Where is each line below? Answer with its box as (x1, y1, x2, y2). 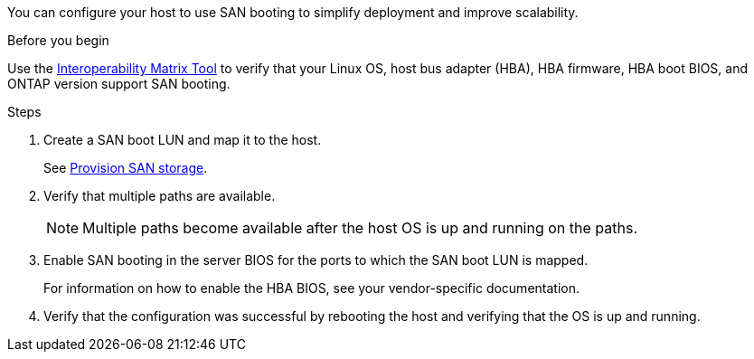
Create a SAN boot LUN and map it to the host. (43, 132, 322, 147)
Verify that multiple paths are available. (43, 188, 276, 203)
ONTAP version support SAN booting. (7, 76, 231, 91)
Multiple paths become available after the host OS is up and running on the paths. (82, 219, 638, 237)
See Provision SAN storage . (43, 160, 208, 175)
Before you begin (7, 33, 109, 48)
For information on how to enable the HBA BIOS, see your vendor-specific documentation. (43, 280, 580, 296)
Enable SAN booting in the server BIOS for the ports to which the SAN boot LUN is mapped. (43, 252, 589, 268)
